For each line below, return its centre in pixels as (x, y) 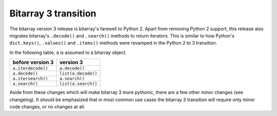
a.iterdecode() (30, 69)
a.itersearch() (30, 79)
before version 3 (33, 63)
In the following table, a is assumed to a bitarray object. (68, 52)
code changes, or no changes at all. (47, 107)
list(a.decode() (78, 74)
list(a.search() (78, 84)
